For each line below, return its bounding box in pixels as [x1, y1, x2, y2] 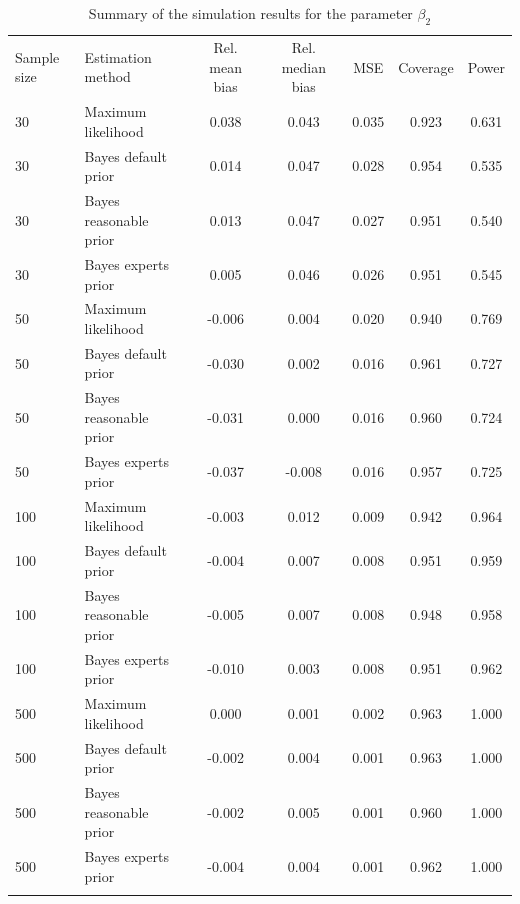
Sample [15, 46, 60, 67]
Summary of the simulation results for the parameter [88, 3, 413, 23]
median [281, 56, 326, 77]
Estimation [84, 46, 152, 67]
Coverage [398, 56, 454, 77]
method [84, 66, 131, 87]
